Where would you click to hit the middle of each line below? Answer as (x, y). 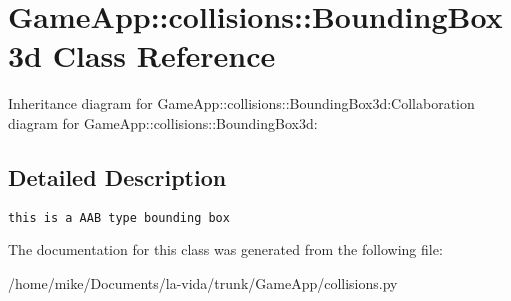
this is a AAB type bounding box (119, 217)
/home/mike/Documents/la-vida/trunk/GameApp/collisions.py (203, 282)
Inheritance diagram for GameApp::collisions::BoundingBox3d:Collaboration (241, 103)
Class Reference (164, 55)
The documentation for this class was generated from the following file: (225, 249)
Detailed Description (117, 176)
